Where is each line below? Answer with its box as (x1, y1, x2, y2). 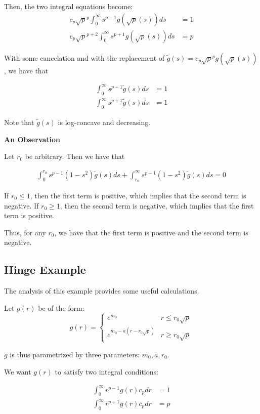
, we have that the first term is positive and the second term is (54, 227, 248, 237)
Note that (4, 116, 34, 127)
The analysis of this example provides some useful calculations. (4, 285, 199, 296)
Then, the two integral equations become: (4, 1, 133, 11)
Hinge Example (4, 262, 86, 277)
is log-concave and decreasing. (58, 116, 151, 127)
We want (4, 366, 31, 377)
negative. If (4, 200, 39, 211)
